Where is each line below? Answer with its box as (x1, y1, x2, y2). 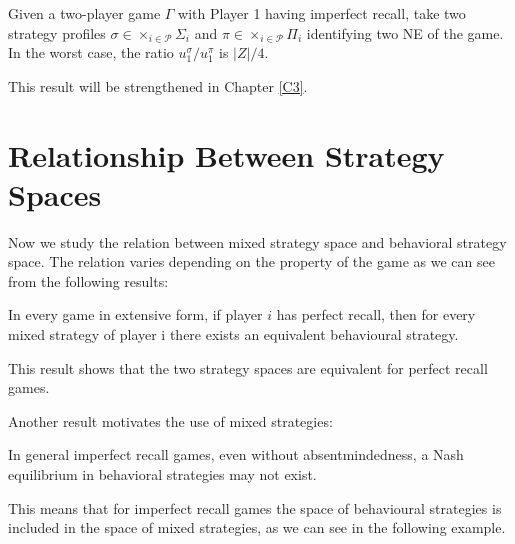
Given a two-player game (8, 3, 161, 23)
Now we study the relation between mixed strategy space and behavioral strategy (8, 231, 507, 252)
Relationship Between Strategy (8, 134, 445, 175)
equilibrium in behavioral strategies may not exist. (8, 464, 317, 485)
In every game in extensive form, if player (8, 304, 263, 325)
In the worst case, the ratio (8, 42, 174, 63)
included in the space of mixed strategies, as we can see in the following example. (8, 517, 506, 538)
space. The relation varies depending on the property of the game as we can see (8, 251, 495, 272)
